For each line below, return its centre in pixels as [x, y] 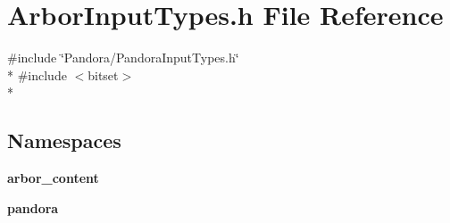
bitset [103, 74]
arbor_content [53, 178]
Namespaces [64, 140]
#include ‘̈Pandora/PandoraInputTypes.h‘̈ [123, 58]
